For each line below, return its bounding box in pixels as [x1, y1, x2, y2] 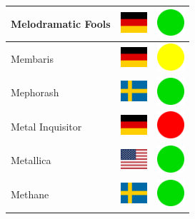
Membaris [11, 51, 54, 66]
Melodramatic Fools [11, 16, 111, 31]
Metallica [11, 153, 51, 168]
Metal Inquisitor [11, 118, 82, 133]
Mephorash [11, 85, 59, 100]
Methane [11, 187, 49, 202]
